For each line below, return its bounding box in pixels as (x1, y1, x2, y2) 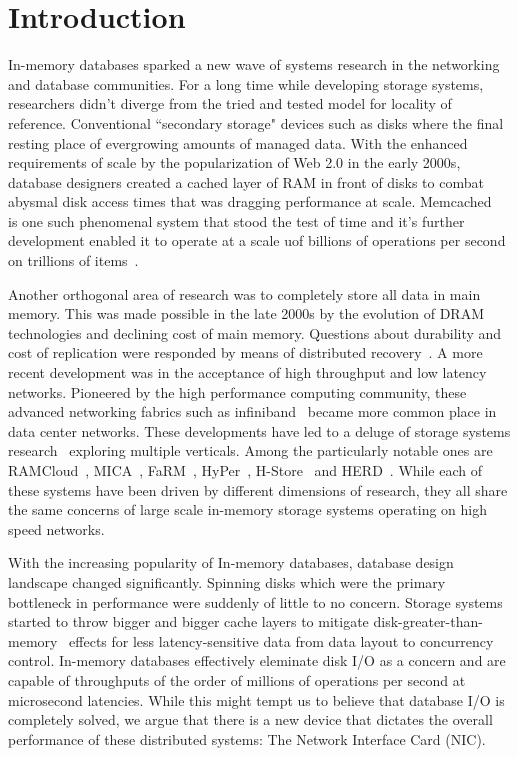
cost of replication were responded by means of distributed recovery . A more (8, 342, 483, 363)
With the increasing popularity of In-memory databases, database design (8, 552, 454, 573)
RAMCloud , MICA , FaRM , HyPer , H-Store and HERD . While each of (8, 460, 483, 480)
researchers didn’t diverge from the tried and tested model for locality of (8, 93, 452, 114)
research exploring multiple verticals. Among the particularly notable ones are (8, 440, 493, 461)
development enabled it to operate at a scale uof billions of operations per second (8, 230, 506, 251)
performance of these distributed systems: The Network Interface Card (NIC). (8, 728, 486, 749)
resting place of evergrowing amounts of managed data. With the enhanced (8, 132, 468, 153)
